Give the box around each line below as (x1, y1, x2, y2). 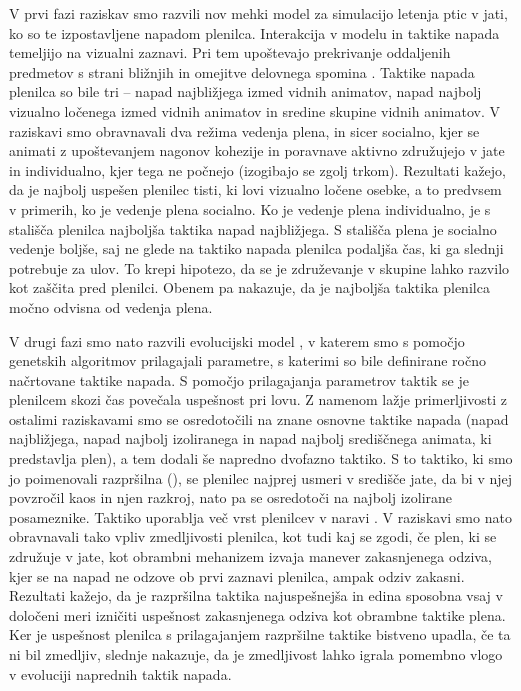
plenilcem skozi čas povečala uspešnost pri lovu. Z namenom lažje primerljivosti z (9, 389, 507, 410)
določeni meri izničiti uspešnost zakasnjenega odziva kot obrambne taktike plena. (9, 604, 506, 625)
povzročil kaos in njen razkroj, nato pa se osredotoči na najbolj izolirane (9, 487, 453, 508)
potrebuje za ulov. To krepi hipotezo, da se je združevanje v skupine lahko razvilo (9, 257, 510, 278)
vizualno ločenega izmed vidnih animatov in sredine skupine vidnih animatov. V (9, 100, 501, 121)
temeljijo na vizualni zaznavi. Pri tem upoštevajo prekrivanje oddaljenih (9, 42, 451, 63)
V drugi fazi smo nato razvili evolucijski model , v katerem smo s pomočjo (9, 330, 465, 351)
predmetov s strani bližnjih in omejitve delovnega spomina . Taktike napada (9, 61, 475, 82)
